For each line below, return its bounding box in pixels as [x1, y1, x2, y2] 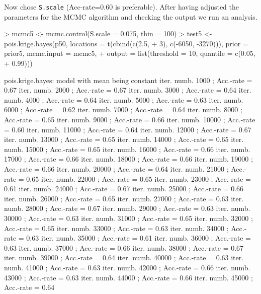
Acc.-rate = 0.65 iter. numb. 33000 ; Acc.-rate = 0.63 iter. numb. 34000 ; [4, 223, 229, 233]
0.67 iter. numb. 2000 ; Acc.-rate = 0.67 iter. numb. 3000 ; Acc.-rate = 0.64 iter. [4, 85, 251, 95]
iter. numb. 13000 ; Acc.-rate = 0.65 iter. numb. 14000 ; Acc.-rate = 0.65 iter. [4, 134, 244, 144]
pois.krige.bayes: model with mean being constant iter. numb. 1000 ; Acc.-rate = [4, 75, 252, 85]
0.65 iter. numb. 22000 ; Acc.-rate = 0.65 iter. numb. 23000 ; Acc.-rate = [26, 173, 251, 184]
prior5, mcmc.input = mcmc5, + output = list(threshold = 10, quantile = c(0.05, [4, 48, 255, 58]
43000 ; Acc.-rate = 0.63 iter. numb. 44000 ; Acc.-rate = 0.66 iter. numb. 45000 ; [4, 272, 253, 282]
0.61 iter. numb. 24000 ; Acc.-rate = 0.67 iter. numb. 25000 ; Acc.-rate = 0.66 [4, 183, 244, 194]
